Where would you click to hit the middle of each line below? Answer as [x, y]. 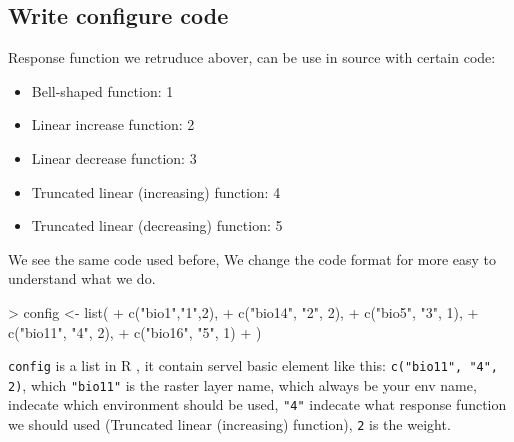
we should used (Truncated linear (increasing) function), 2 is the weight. [229, 424]
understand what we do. [82, 278]
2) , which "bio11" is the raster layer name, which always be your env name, [242, 384]
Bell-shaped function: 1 [102, 90]
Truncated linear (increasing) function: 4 [156, 191]
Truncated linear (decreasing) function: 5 [157, 225]
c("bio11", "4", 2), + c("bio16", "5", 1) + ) [135, 331]
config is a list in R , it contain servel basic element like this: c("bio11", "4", [253, 365]
